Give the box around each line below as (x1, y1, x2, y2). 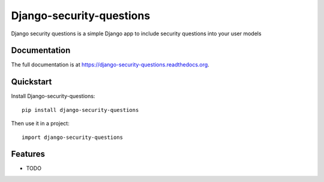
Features (11, 149, 45, 159)
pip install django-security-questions (22, 107, 139, 113)
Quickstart (11, 77, 52, 87)
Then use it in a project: (11, 120, 70, 127)
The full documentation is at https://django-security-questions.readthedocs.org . (11, 61, 209, 68)
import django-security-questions (22, 134, 123, 141)
